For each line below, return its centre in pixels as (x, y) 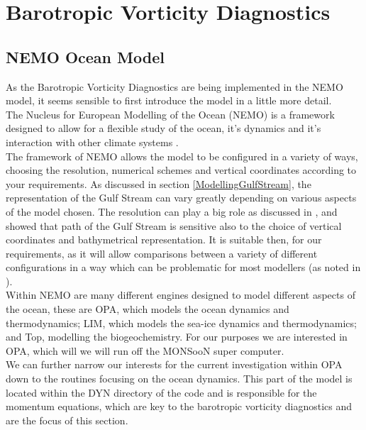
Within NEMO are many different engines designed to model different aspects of (181, 295)
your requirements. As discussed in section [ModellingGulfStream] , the (159, 183)
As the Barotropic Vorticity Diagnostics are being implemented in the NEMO (174, 86)
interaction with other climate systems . (92, 142)
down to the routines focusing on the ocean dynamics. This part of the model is (179, 379)
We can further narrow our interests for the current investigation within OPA (174, 364)
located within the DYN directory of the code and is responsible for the (161, 392)
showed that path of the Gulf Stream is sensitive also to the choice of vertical (174, 225)
